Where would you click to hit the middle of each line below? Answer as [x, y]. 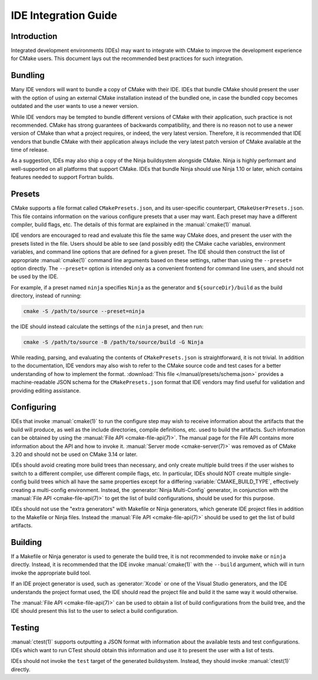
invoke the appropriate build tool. [51, 573]
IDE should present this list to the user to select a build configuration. [95, 611]
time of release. [30, 150]
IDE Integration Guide [64, 15]
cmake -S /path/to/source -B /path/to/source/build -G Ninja [113, 342]
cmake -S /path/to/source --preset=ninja [84, 311]
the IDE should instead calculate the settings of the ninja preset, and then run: [107, 326]
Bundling [28, 76]
